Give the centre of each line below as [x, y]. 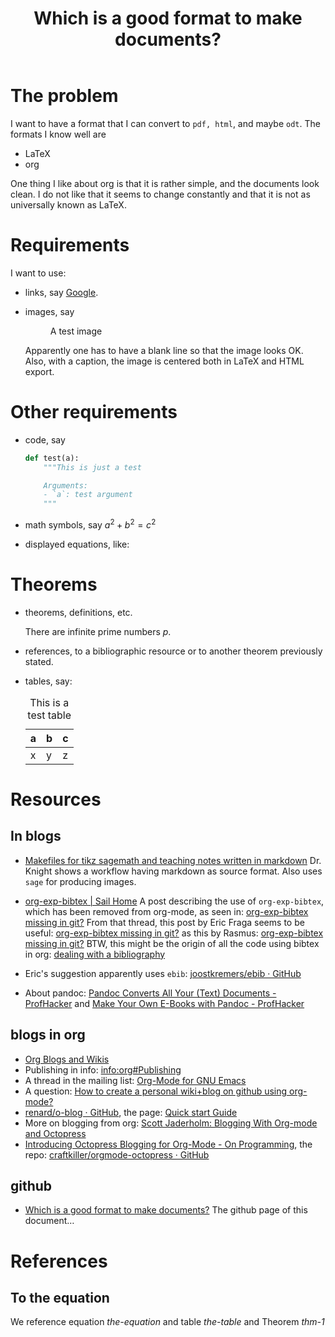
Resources [56, 799]
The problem [64, 96]
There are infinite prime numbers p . [98, 631]
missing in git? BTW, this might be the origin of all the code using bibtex [172, 943]
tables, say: [48, 681]
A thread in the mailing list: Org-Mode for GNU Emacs [135, 1080]
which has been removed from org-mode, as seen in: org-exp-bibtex [166, 911]
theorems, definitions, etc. [78, 612]
